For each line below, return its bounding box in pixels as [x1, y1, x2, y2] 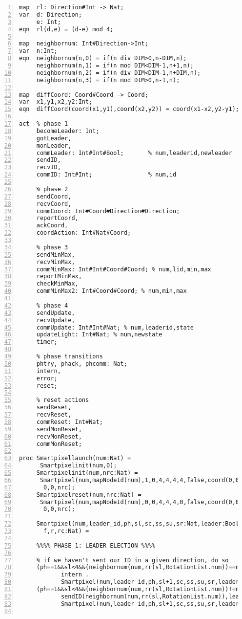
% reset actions [36, 397, 89, 404]
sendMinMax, [36, 251, 75, 258]
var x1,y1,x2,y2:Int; [19, 98, 93, 106]
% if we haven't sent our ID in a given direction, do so [36, 556, 229, 564]
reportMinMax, [36, 273, 82, 280]
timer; [36, 338, 58, 346]
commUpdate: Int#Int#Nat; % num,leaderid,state [36, 324, 194, 331]
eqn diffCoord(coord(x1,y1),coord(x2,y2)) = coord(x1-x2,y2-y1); [19, 106, 240, 113]
